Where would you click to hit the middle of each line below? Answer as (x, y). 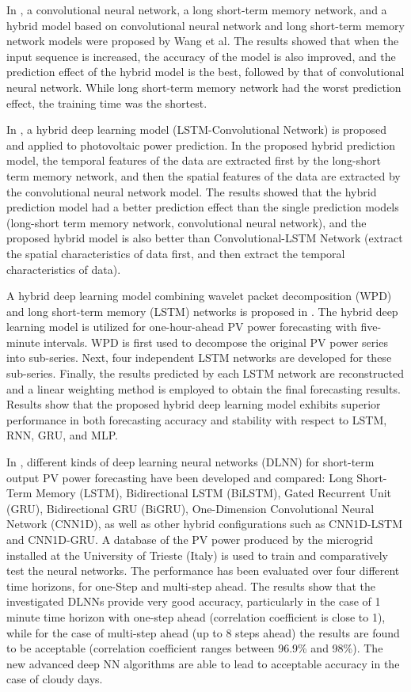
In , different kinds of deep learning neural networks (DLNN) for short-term (190, 462)
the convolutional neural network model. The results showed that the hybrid (192, 191)
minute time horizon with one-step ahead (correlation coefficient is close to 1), (196, 616)
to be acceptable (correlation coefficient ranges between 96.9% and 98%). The (195, 648)
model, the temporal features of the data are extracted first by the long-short (194, 160)
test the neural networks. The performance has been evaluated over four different (203, 570)
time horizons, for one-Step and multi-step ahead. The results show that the (191, 586)
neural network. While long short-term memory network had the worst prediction (204, 87)
